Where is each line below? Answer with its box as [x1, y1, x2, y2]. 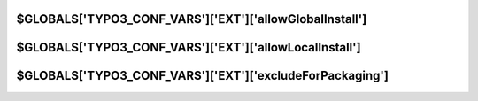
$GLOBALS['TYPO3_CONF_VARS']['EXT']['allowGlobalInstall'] [16, 12, 367, 27]
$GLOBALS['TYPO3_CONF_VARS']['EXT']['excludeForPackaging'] [16, 68, 389, 83]
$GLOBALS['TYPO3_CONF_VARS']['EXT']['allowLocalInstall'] [16, 40, 362, 55]
